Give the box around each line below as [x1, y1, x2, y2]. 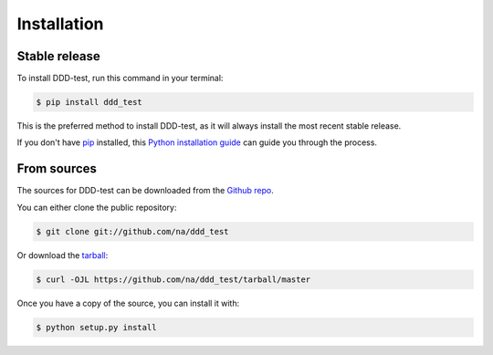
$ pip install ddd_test [36, 97, 143, 108]
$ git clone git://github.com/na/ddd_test [36, 226, 229, 236]
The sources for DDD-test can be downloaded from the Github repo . [16, 185, 274, 196]
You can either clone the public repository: [16, 202, 177, 213]
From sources [16, 161, 98, 177]
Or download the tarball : [16, 249, 109, 260]
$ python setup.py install [36, 322, 157, 332]
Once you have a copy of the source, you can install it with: [16, 298, 240, 308]
